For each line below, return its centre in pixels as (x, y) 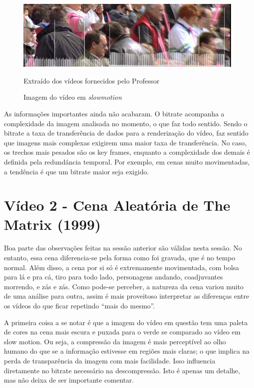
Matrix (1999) (53, 224)
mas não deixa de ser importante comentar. (69, 380)
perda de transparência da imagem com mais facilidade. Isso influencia (110, 360)
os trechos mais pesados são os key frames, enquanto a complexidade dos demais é (127, 152)
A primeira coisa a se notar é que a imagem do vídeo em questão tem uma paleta (126, 322)
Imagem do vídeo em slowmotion (73, 97)
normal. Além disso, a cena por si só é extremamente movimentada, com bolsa (122, 267)
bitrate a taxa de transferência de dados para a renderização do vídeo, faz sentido (126, 133)
